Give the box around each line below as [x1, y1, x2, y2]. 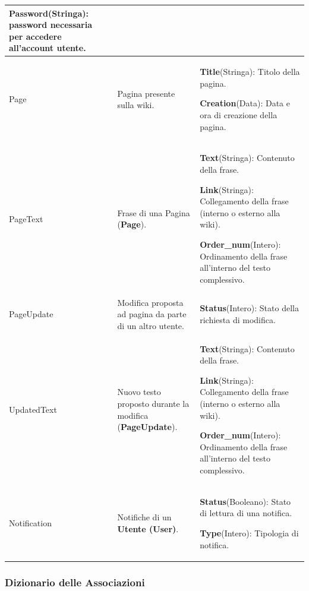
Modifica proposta [117, 296, 184, 308]
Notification [9, 517, 52, 529]
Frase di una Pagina [117, 206, 190, 219]
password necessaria [9, 18, 92, 31]
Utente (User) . [117, 522, 179, 535]
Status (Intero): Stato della [200, 302, 299, 314]
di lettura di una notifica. [200, 507, 292, 519]
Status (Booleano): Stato [200, 495, 291, 507]
